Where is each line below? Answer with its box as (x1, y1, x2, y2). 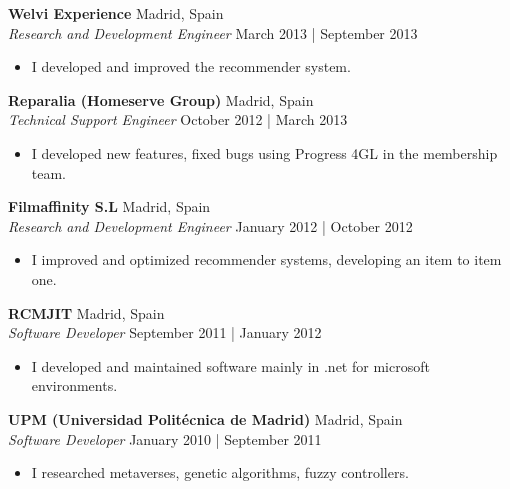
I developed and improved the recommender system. (31, 56, 351, 77)
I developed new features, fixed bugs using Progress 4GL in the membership (31, 142, 498, 163)
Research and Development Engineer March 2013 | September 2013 (8, 22, 418, 43)
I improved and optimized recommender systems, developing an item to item (31, 249, 502, 270)
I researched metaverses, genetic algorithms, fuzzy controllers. (31, 462, 409, 483)
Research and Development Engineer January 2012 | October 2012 (8, 215, 413, 236)
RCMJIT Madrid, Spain (8, 302, 165, 323)
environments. (31, 375, 118, 396)
